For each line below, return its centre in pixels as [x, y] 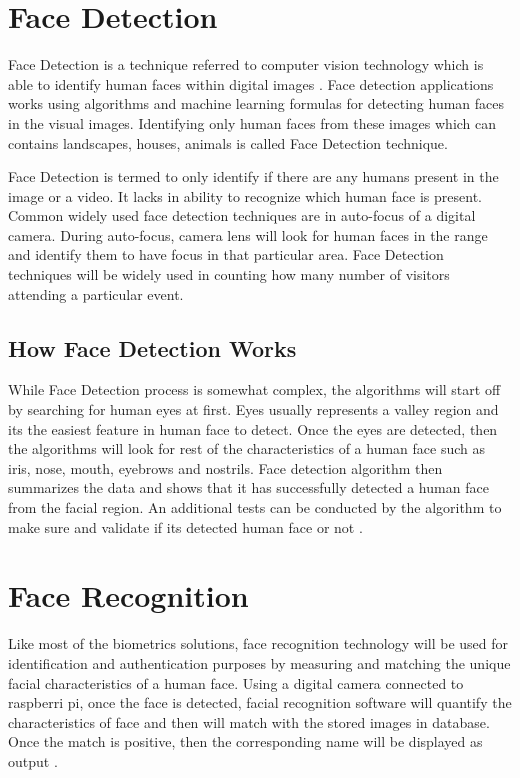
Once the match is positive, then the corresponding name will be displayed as [245, 741]
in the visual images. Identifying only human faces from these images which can [252, 122]
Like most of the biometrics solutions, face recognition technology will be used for [258, 643]
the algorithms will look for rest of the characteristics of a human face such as [247, 448]
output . [33, 760]
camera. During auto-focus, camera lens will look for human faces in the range [248, 234]
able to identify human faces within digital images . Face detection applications [251, 83]
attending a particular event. [96, 293]
